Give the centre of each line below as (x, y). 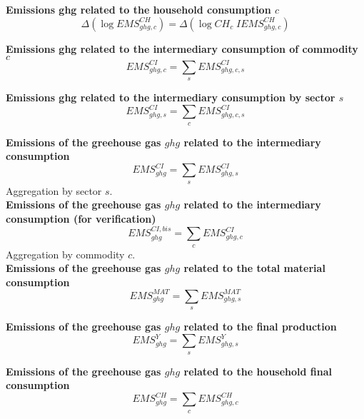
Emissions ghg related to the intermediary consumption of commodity (182, 48)
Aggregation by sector (54, 190)
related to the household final (258, 371)
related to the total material (254, 268)
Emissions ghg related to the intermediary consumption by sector (171, 97)
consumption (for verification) (81, 218)
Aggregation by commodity (65, 254)
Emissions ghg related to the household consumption (138, 9)
